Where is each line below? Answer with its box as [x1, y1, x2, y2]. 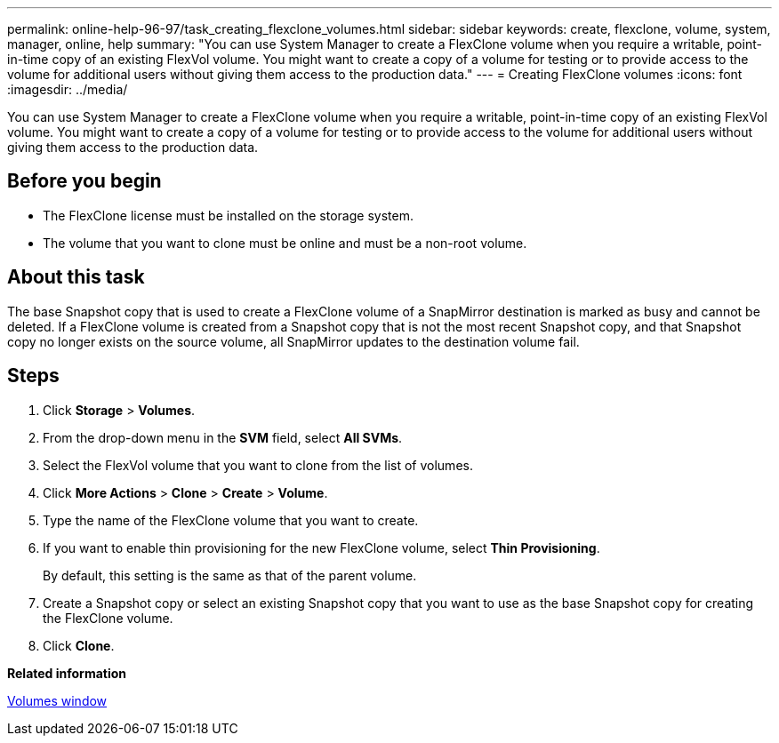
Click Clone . [43, 637, 115, 653]
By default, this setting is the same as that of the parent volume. [43, 567, 417, 583]
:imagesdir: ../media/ [7, 82, 128, 97]
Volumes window [7, 692, 108, 708]
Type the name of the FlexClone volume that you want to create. [43, 512, 419, 528]
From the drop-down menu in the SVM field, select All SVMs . [43, 429, 403, 445]
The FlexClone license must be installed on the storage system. [43, 207, 414, 223]
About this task [7, 266, 145, 289]
